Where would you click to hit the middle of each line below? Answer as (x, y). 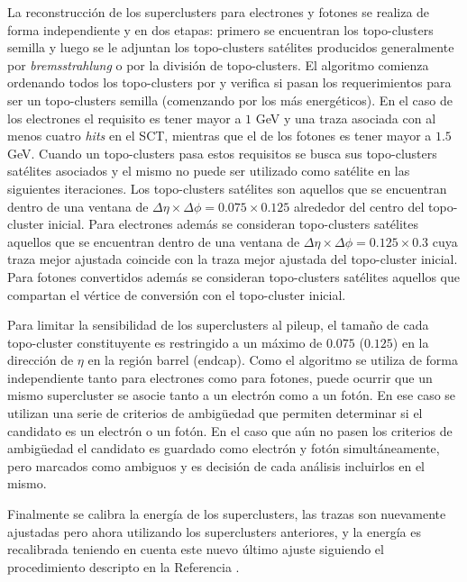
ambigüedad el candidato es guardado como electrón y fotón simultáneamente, (224, 448)
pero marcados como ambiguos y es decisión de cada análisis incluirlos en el (216, 465)
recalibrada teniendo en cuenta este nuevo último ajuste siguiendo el (196, 549)
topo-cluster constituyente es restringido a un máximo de (165, 342)
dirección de (41, 360)
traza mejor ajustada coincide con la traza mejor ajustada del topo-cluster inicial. (233, 259)
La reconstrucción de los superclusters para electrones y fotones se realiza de (219, 12)
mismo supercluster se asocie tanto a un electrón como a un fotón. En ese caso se (232, 395)
